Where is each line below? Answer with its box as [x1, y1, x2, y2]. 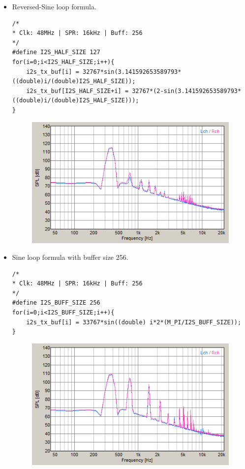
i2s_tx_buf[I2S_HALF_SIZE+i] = [26, 87, 129, 94]
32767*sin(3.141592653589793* [82, 68, 182, 75]
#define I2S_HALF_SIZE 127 [12, 49, 100, 56]
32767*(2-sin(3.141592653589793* [132, 87, 242, 94]
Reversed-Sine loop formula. [12, 1, 96, 11]
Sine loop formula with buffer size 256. [12, 252, 128, 262]
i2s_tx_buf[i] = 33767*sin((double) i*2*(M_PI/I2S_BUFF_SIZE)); [26, 318, 242, 326]
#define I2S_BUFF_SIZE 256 [12, 299, 100, 307]
